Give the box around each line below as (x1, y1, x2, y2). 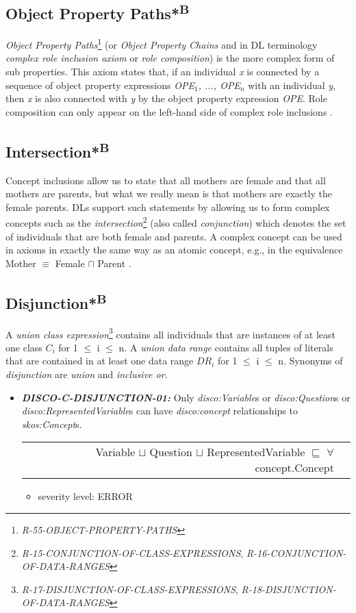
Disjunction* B (5, 289, 107, 313)
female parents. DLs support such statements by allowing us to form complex (5, 199, 330, 214)
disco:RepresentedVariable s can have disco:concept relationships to (21, 403, 298, 418)
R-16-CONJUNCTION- (246, 545, 346, 560)
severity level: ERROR (38, 489, 133, 503)
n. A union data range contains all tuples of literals (118, 340, 333, 354)
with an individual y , (248, 77, 336, 92)
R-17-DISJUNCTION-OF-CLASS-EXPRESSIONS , (21, 581, 238, 596)
